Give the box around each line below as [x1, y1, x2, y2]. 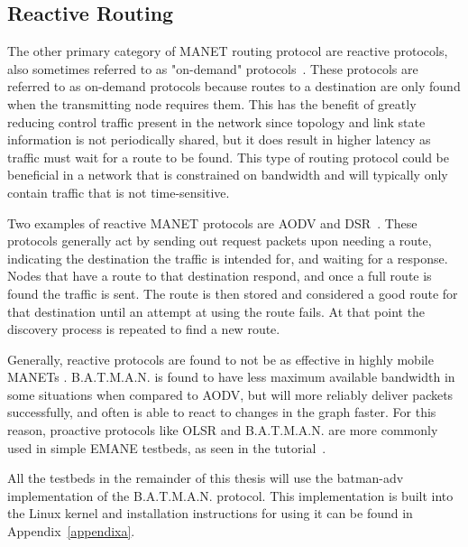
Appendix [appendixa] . [7, 522, 135, 541]
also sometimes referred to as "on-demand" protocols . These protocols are [7, 59, 418, 78]
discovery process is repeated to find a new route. [7, 320, 280, 338]
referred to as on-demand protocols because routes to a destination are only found [7, 77, 461, 96]
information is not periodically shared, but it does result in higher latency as [7, 130, 431, 149]
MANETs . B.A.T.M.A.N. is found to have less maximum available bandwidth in [7, 367, 455, 386]
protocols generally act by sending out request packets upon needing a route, [7, 231, 432, 250]
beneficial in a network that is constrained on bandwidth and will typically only [7, 165, 448, 184]
